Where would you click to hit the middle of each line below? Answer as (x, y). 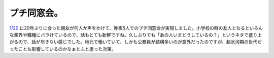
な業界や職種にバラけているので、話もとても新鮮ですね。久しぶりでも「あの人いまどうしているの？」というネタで (129, 34)
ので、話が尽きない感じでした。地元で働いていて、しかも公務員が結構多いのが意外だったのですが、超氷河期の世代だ (140, 42)
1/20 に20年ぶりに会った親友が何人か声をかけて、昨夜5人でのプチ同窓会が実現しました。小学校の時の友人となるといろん (136, 28)
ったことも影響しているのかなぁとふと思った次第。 (63, 49)
